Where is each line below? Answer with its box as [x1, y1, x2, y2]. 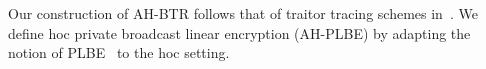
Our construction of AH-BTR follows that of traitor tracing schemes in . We [8, 3, 478, 23]
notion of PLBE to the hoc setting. [8, 42, 230, 63]
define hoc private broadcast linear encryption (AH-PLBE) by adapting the [8, 22, 471, 43]
